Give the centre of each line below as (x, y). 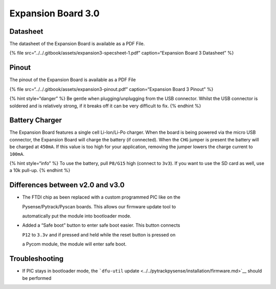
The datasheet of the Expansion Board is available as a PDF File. (77, 44)
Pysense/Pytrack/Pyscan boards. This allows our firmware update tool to (99, 206)
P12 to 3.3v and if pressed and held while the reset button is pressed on (99, 234)
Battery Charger (36, 120)
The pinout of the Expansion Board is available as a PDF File (73, 80)
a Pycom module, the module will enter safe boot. (74, 244)
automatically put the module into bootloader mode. (77, 216)
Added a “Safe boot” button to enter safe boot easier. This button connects (101, 225)
